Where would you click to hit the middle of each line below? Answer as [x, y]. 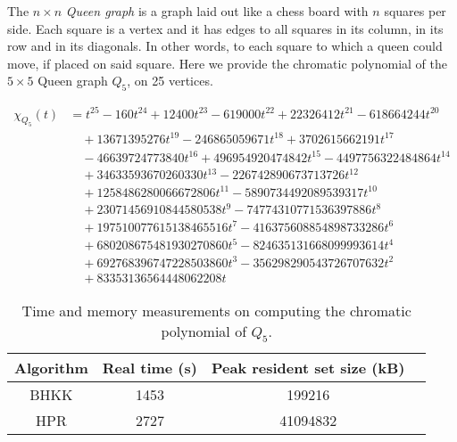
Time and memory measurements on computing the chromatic [216, 310]
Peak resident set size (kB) [308, 367]
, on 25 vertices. [170, 81]
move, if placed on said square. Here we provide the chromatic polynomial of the [228, 63]
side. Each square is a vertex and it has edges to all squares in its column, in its [225, 28]
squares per [415, 11]
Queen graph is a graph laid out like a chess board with [217, 11]
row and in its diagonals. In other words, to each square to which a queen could [225, 46]
